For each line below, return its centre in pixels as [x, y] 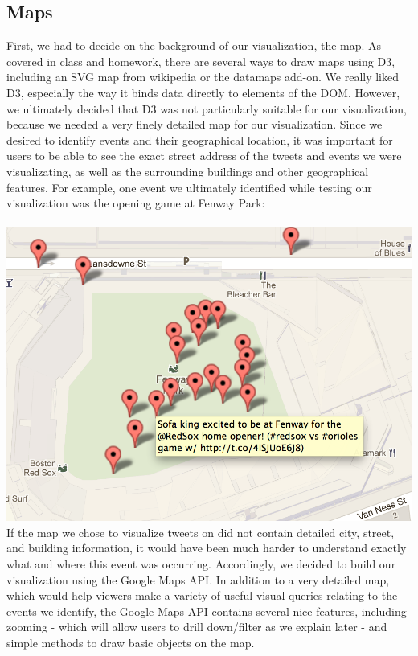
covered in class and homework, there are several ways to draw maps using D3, [201, 61]
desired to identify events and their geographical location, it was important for [200, 139]
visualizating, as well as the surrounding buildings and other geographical [188, 171]
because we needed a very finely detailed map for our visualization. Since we [195, 124]
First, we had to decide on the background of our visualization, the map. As [194, 45]
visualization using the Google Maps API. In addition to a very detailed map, [198, 579]
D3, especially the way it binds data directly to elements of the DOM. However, [203, 92]
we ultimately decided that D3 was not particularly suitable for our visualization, [207, 108]
